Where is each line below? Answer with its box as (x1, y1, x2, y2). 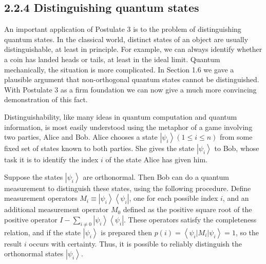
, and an (222, 193, 249, 203)
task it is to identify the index (4, 154, 99, 165)
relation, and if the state (4, 227, 81, 237)
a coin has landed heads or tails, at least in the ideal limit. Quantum (4, 53, 220, 64)
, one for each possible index (129, 193, 218, 203)
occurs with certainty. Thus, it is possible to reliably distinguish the (29, 238, 242, 249)
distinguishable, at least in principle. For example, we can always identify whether (4, 44, 262, 54)
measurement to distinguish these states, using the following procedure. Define (4, 182, 251, 193)
